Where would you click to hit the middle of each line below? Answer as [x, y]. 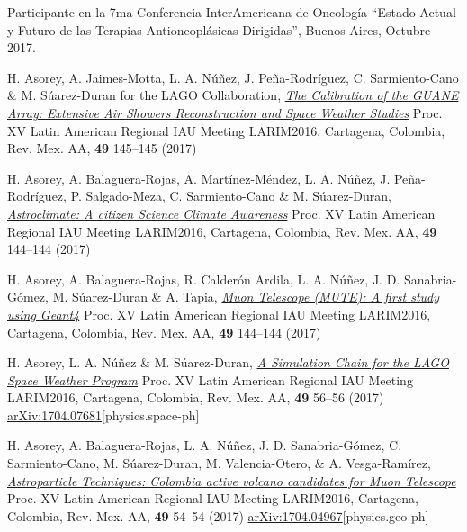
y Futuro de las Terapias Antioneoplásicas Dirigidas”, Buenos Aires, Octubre [219, 29]
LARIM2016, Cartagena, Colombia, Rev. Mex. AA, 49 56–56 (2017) [196, 397]
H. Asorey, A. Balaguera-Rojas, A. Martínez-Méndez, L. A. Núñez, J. [199, 178]
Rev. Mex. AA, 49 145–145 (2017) [102, 148]
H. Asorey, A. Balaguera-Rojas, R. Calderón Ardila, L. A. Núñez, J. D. [204, 279]
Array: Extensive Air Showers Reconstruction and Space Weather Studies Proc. [225, 112]
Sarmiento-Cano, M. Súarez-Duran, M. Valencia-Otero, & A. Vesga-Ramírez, [219, 463]
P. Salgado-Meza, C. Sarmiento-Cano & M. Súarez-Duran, [231, 196]
